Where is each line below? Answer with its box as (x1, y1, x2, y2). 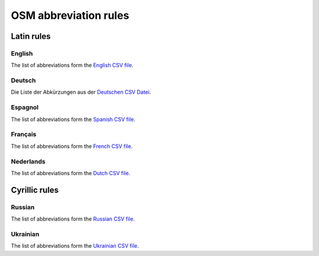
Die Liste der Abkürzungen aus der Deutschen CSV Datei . (11, 88, 151, 96)
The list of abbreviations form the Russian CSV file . (11, 215, 135, 222)
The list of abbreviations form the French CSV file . (11, 142, 133, 150)
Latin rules (11, 31, 51, 41)
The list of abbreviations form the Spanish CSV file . (11, 116, 136, 123)
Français (11, 130, 37, 139)
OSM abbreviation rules (11, 9, 129, 22)
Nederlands (11, 157, 45, 165)
